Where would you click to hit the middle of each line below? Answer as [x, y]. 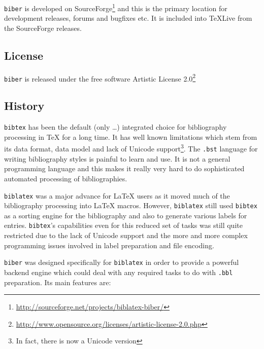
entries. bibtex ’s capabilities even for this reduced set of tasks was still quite [123, 225]
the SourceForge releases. [43, 28]
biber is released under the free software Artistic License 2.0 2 [100, 77]
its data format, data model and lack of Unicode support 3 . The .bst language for [131, 148]
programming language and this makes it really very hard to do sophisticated [124, 168]
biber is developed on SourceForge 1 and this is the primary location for [116, 7]
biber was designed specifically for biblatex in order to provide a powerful [122, 262]
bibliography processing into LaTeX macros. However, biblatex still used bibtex [131, 205]
